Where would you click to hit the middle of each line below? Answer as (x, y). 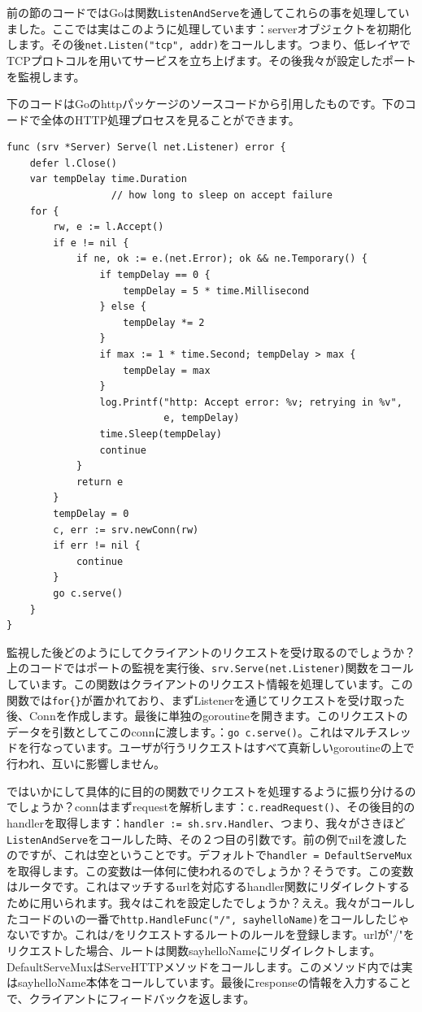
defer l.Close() (74, 163)
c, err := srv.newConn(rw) (126, 530)
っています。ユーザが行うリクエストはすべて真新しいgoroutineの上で (233, 747)
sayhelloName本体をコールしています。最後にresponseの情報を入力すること (214, 982)
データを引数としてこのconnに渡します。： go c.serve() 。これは (175, 731)
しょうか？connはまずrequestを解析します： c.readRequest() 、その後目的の (216, 807)
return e (100, 482)
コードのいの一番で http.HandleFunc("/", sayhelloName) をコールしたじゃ (213, 918)
